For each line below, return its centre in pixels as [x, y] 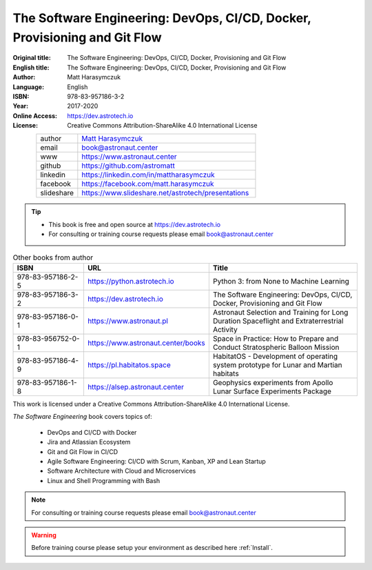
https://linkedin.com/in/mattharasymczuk [148, 175]
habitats [226, 374]
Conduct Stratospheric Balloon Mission [276, 347]
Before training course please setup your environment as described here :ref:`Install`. [152, 548]
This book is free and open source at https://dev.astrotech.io [135, 224]
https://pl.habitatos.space [129, 365]
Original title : [32, 58]
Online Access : [35, 116]
